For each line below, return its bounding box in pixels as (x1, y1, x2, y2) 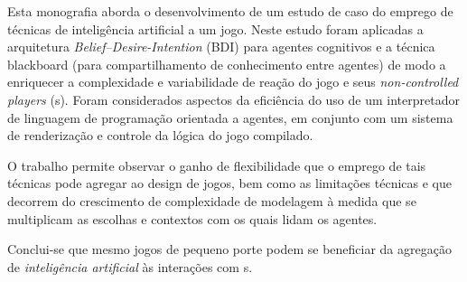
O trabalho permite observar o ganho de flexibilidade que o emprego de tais (7, 155, 426, 174)
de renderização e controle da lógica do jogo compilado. (7, 126, 313, 145)
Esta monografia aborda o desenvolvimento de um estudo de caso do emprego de (7, 2, 453, 20)
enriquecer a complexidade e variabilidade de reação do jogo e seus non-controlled (7, 72, 459, 91)
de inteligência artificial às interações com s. (7, 257, 253, 276)
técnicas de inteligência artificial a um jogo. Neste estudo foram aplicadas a (7, 19, 424, 38)
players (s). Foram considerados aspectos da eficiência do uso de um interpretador (7, 89, 460, 108)
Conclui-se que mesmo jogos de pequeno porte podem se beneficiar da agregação (7, 240, 452, 258)
